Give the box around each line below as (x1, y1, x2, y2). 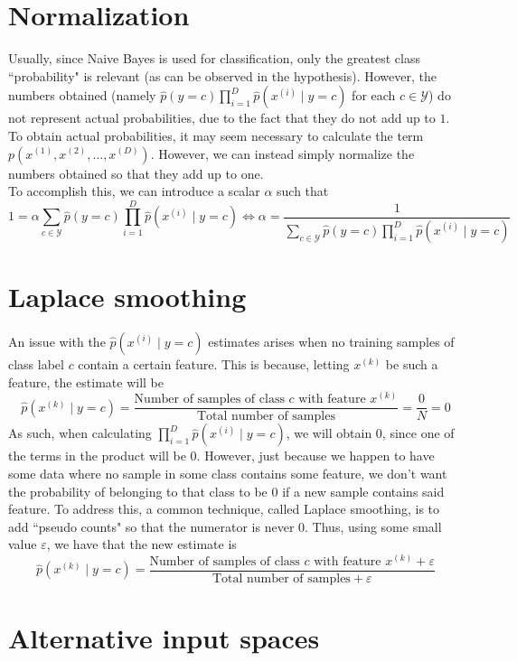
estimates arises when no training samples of (208, 332, 455, 351)
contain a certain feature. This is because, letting (78, 355, 350, 374)
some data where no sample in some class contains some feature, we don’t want (8, 463, 447, 482)
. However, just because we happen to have (196, 446, 435, 465)
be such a (385, 355, 438, 374)
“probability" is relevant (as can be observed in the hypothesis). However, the (8, 66, 437, 85)
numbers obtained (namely (8, 86, 156, 105)
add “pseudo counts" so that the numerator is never (8, 517, 295, 535)
